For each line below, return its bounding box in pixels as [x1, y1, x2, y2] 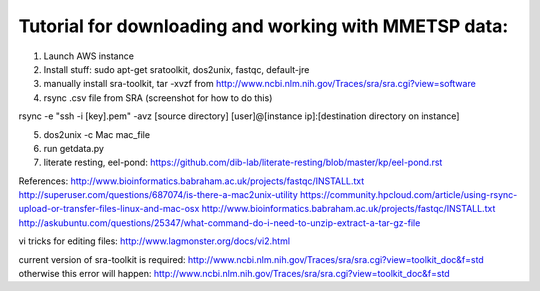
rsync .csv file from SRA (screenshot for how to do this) [43, 91, 273, 104]
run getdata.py [43, 142, 105, 154]
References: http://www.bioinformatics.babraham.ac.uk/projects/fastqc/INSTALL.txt [18, 175, 365, 187]
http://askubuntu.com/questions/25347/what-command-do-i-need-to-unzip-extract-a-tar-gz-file [18, 216, 421, 229]
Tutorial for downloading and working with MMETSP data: [18, 15, 509, 37]
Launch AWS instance [43, 50, 135, 62]
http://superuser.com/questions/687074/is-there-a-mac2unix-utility [18, 189, 299, 201]
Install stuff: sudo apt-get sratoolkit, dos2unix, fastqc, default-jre [43, 63, 310, 75]
